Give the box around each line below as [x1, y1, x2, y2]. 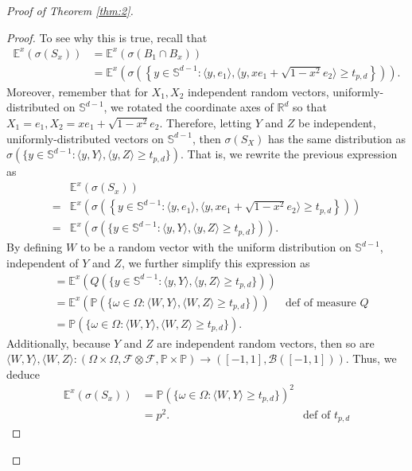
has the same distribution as [268, 130, 406, 146]
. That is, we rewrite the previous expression [181, 146, 398, 162]
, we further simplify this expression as [121, 254, 310, 271]
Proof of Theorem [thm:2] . [6, 2, 134, 18]
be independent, [298, 114, 376, 130]
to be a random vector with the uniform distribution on [80, 239, 352, 255]
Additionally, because [6, 334, 111, 351]
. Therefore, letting [159, 114, 252, 130]
